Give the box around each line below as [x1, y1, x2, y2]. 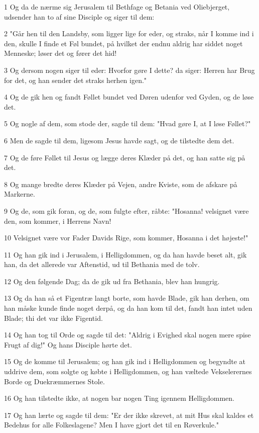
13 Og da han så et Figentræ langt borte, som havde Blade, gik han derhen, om [4, 293, 249, 303]
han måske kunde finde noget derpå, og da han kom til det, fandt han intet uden [4, 303, 252, 313]
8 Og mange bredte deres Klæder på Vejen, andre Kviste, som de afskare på [4, 179, 237, 189]
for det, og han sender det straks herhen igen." [4, 74, 147, 85]
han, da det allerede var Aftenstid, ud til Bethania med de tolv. [4, 259, 200, 270]
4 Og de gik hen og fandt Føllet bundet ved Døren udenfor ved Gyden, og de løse [4, 92, 254, 102]
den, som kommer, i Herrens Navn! [4, 215, 111, 226]
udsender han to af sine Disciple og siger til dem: [4, 11, 155, 22]
